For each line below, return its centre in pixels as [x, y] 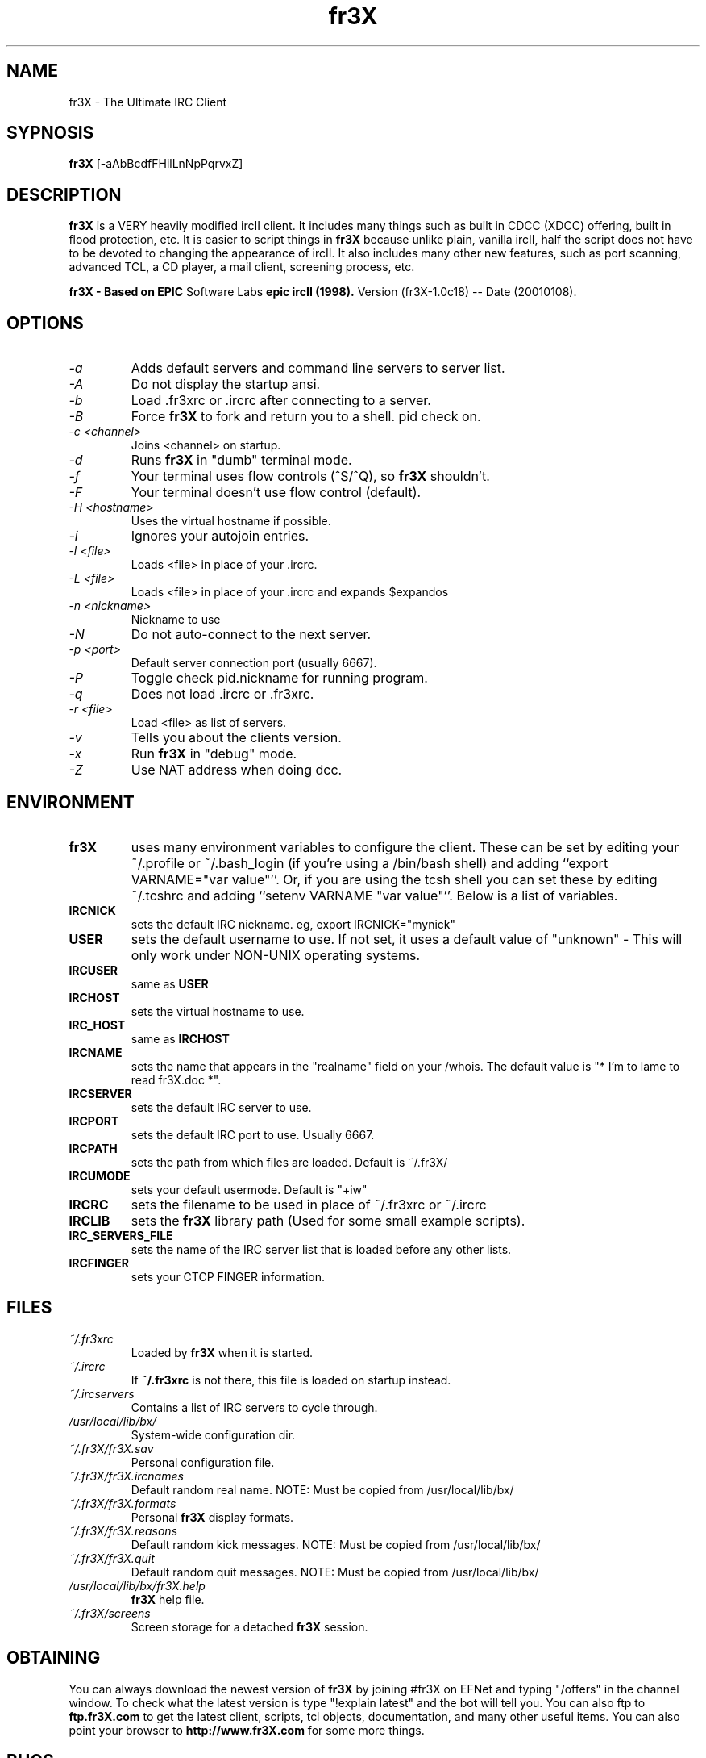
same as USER [170, 983]
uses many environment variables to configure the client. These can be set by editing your [405, 847]
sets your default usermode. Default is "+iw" [249, 1189]
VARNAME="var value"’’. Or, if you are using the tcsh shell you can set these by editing [394, 879]
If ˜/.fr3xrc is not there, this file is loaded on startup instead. [291, 1380]
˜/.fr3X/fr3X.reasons [123, 1530]
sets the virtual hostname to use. [218, 1011]
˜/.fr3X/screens [110, 1613]
